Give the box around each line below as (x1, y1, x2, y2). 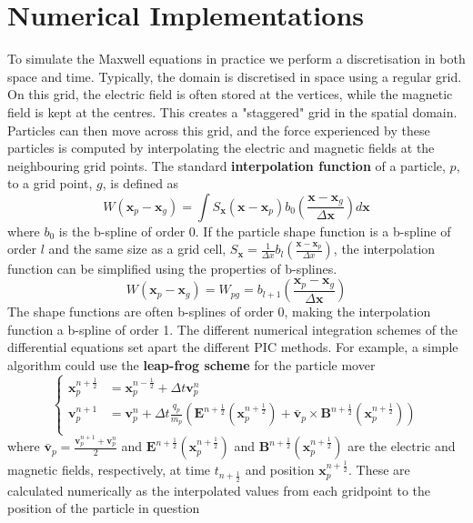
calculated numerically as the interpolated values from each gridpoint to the (7, 480, 431, 499)
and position (245, 460, 315, 479)
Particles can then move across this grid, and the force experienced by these (7, 120, 430, 139)
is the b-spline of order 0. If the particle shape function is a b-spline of (58, 221, 451, 240)
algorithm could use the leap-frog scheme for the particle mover (7, 355, 376, 374)
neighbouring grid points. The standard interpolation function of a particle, (7, 156, 446, 175)
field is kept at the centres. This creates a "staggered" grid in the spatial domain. (7, 102, 458, 121)
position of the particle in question (7, 498, 200, 518)
